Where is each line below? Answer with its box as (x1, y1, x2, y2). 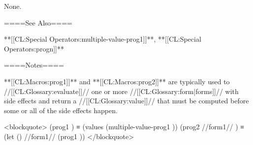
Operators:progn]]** (4, 43, 64, 53)
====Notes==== (4, 60, 64, 70)
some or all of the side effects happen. (4, 105, 118, 115)
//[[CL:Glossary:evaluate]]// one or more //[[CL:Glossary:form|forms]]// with (4, 86, 239, 96)
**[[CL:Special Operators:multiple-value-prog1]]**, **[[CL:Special (4, 34, 201, 44)
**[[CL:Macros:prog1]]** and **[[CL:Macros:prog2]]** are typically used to (4, 76, 230, 86)
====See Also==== (4, 17, 72, 27)
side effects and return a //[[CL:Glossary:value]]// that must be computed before (4, 96, 249, 106)
